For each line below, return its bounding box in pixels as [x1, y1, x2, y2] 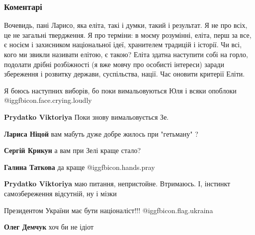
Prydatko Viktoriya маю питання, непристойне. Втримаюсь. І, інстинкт [4, 178, 231, 189]
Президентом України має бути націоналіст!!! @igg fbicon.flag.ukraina [4, 205, 213, 215]
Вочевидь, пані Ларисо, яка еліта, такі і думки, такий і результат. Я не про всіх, [4, 20, 248, 30]
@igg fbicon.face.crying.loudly [4, 95, 92, 105]
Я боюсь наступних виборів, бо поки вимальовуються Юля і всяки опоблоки [4, 85, 237, 95]
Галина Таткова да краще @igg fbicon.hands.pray [4, 161, 155, 172]
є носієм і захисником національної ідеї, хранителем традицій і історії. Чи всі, [4, 39, 242, 50]
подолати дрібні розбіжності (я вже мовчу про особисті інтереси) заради [4, 59, 224, 69]
